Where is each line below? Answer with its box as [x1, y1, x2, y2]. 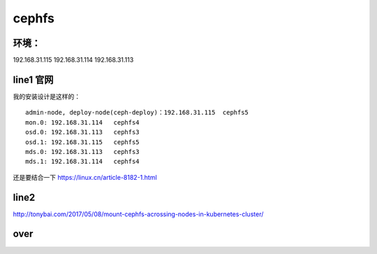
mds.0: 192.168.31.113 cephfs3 [25, 148, 140, 155]
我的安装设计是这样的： [13, 92, 80, 101]
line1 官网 [13, 73, 54, 85]
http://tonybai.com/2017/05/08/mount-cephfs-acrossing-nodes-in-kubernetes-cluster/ [13, 210, 264, 218]
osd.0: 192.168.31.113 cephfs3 [25, 128, 140, 136]
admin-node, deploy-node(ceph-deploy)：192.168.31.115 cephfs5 [25, 108, 249, 117]
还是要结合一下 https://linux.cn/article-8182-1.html [13, 173, 157, 181]
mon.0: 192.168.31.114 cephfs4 [25, 118, 140, 126]
